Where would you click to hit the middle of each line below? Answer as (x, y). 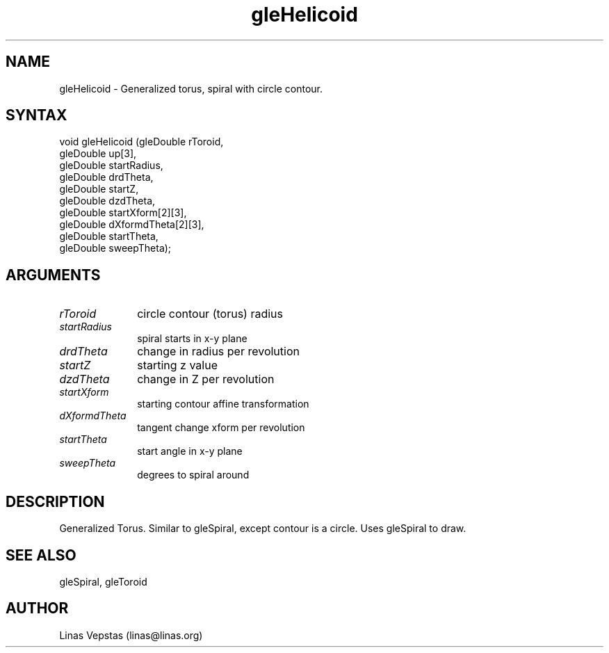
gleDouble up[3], (98, 154)
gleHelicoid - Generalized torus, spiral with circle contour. (191, 88)
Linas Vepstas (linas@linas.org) (131, 635)
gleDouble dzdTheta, (107, 201)
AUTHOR (37, 608)
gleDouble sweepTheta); (115, 248)
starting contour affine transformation (223, 404)
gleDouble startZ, (99, 189)
